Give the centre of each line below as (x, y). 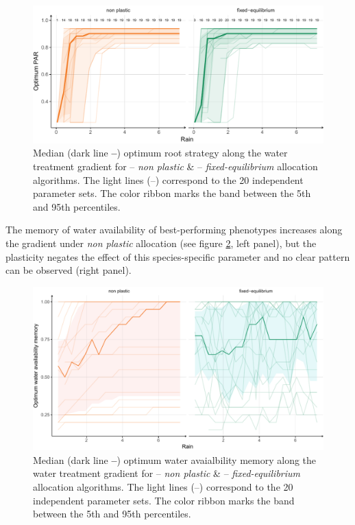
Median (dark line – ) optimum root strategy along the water (160, 153)
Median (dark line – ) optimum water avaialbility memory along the (175, 459)
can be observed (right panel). (69, 270)
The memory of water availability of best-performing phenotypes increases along (174, 230)
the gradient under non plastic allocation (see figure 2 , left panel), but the (161, 243)
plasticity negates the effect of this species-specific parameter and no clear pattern (178, 256)
